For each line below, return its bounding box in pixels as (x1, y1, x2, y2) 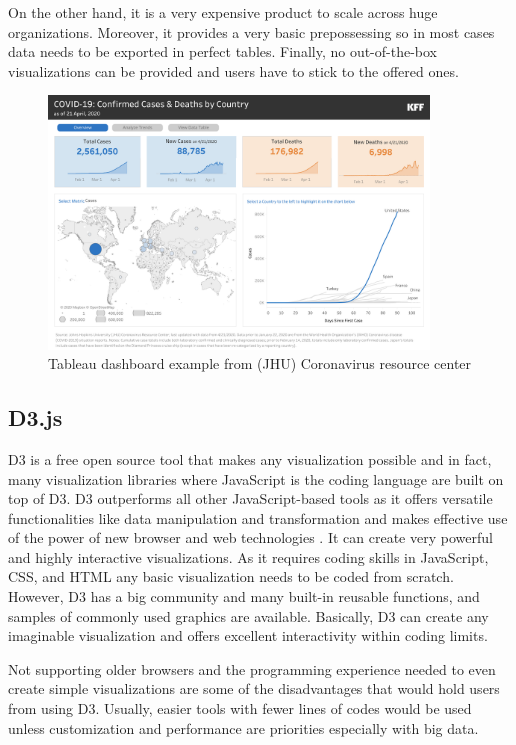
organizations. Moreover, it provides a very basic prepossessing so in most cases (8, 21, 495, 42)
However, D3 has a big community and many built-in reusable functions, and (8, 586, 480, 607)
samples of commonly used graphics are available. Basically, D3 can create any (8, 605, 489, 626)
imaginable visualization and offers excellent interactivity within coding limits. (8, 625, 488, 646)
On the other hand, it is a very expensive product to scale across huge (8, 2, 438, 22)
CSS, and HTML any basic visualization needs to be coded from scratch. (8, 566, 454, 587)
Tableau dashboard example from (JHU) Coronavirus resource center (48, 353, 472, 374)
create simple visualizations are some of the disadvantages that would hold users (8, 678, 500, 699)
